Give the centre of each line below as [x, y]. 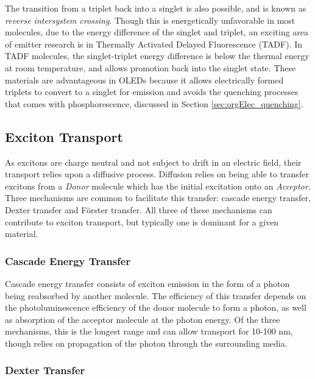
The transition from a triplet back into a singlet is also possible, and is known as [156, 8]
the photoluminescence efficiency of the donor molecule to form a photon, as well [156, 307]
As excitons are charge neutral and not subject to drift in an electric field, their [153, 162]
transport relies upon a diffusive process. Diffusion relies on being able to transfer [157, 174]
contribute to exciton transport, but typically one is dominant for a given [142, 221]
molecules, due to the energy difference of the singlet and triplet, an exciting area [157, 32]
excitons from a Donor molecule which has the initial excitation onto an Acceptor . [158, 186]
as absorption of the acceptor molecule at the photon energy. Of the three [143, 319]
